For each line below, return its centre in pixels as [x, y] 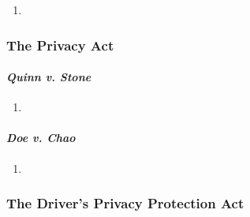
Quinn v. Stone [49, 77]
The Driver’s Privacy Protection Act [125, 203]
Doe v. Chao [41, 138]
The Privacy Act [60, 45]
